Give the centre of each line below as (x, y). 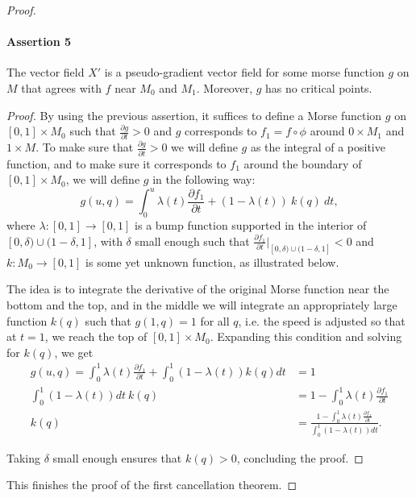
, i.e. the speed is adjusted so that (322, 320)
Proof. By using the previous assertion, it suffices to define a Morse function (194, 115)
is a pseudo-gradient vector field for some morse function (244, 72)
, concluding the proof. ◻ (300, 457)
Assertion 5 (39, 41)
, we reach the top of (96, 336)
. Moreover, (225, 87)
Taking (24, 457)
